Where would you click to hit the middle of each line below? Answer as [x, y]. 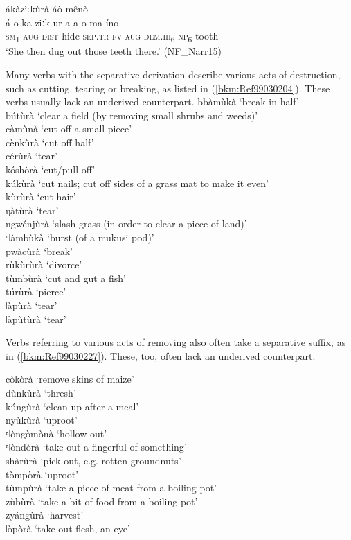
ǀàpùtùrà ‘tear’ [36, 319]
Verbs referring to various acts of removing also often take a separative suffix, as [176, 342]
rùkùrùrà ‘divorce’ [44, 264]
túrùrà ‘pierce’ [36, 291]
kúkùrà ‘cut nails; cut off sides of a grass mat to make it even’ [137, 183]
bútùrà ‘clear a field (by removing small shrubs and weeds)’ [132, 115]
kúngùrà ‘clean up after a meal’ [72, 406]
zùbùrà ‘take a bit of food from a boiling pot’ [102, 501]
